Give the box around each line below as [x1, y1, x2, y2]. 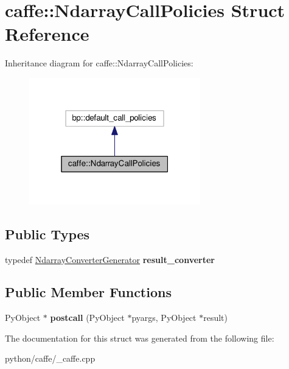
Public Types [5, 224, 90, 243]
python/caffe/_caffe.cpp [5, 352, 96, 365]
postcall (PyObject [50, 311, 125, 324]
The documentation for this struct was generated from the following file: [5, 331, 274, 344]
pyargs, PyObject [131, 311, 197, 324]
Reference [5, 21, 89, 46]
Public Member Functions [5, 283, 172, 301]
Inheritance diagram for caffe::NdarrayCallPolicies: [5, 57, 193, 69]
